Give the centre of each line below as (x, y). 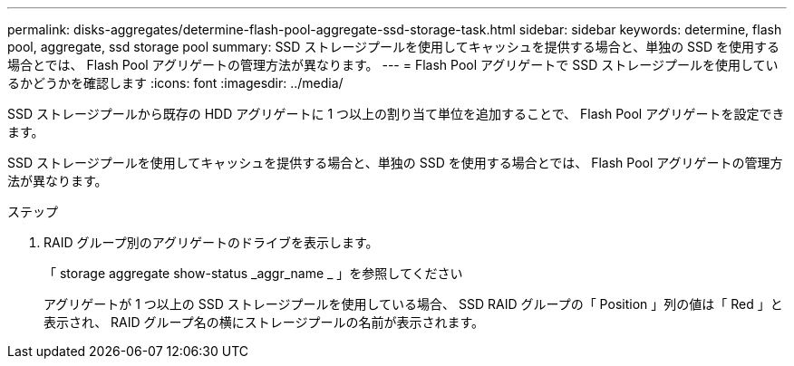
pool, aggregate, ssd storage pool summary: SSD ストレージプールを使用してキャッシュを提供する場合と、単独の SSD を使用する (394, 47)
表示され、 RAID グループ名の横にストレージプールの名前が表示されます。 (264, 322)
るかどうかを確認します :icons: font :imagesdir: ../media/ (175, 83)
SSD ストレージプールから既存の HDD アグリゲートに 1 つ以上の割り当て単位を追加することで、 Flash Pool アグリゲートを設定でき (396, 114)
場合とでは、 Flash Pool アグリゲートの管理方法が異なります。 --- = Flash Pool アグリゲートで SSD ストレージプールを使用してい (393, 65)
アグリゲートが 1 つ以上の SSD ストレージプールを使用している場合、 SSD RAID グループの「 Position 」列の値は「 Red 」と (413, 304)
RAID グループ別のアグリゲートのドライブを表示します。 (211, 242)
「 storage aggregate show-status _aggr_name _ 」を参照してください (253, 273)
